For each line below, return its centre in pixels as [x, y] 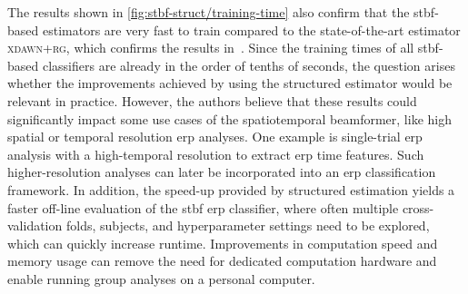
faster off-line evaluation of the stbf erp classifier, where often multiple [203, 207]
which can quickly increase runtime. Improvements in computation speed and [223, 243]
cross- [418, 207]
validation [35, 225]
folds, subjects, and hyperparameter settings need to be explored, [248, 225]
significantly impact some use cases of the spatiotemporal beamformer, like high [229, 118]
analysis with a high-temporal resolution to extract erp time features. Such [216, 154]
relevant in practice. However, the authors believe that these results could [212, 100]
